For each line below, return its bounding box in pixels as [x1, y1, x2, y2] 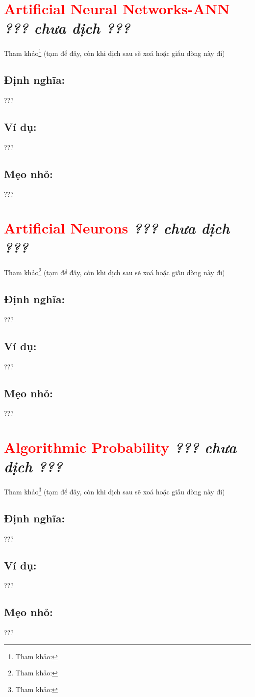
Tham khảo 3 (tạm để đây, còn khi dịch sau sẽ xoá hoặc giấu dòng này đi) [4, 485, 225, 496]
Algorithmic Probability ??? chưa [4, 437, 237, 458]
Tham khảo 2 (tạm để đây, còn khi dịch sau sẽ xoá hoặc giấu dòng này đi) [4, 266, 225, 277]
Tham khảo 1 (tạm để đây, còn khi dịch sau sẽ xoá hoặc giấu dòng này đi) [4, 47, 225, 58]
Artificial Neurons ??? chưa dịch [4, 218, 230, 238]
